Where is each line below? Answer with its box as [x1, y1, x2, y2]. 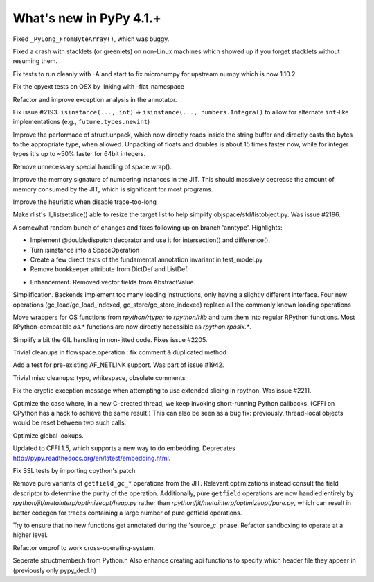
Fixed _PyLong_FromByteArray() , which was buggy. [12, 35, 170, 43]
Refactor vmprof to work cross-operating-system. [12, 543, 156, 551]
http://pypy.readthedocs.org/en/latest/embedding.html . [12, 454, 171, 462]
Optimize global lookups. [12, 431, 84, 440]
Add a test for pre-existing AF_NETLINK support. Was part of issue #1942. [12, 361, 224, 369]
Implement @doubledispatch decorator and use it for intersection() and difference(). [30, 236, 270, 244]
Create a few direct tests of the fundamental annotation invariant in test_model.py [30, 255, 263, 264]
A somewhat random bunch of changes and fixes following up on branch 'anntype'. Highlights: [12, 223, 283, 232]
